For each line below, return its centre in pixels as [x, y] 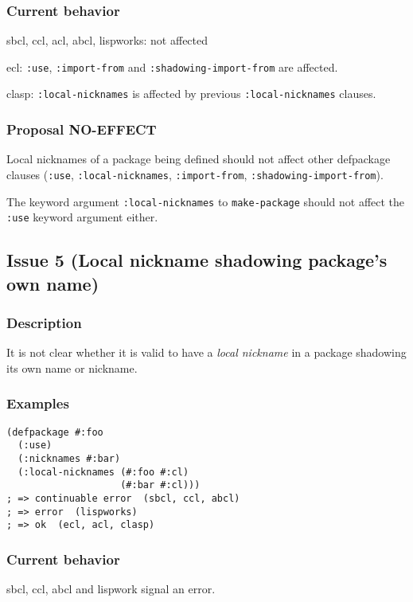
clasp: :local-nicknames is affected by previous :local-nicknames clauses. [191, 94]
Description [44, 322]
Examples [38, 403]
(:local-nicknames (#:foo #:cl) [103, 472]
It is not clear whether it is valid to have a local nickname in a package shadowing [206, 352]
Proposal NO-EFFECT [82, 129]
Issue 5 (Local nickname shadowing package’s [197, 260]
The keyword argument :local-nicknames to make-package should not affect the [206, 201]
